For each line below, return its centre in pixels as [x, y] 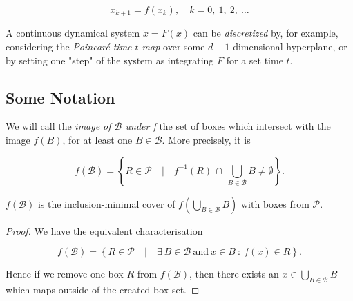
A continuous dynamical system [73, 33]
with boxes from [275, 203]
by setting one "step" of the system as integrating [110, 60]
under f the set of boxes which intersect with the [228, 126]
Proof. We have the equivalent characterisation [104, 230]
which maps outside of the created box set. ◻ [103, 290]
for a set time [255, 60]
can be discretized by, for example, [266, 33]
